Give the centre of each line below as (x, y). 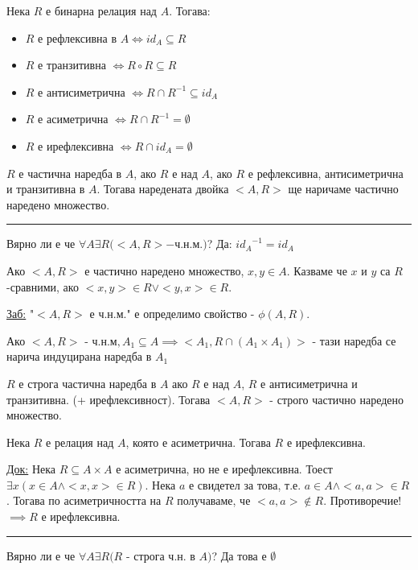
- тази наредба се (354, 340)
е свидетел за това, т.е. (245, 484)
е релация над (80, 442)
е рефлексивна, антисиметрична (326, 173)
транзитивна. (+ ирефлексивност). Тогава (109, 399)
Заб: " (20, 314)
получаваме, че (214, 500)
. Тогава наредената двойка (163, 189)
